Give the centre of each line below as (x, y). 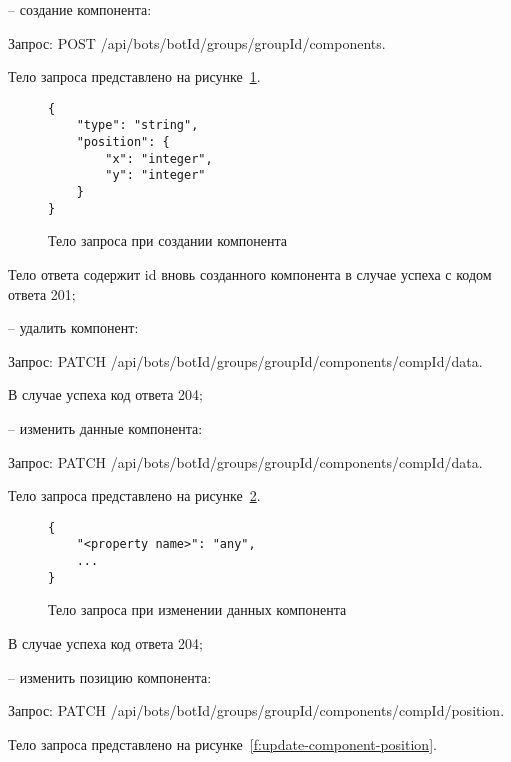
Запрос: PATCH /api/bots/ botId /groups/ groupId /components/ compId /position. (256, 710)
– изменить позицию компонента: (110, 676)
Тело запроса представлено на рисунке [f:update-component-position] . (222, 743)
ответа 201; (42, 293)
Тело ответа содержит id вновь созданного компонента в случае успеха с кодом (250, 273)
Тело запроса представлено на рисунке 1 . (134, 76)
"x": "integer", (159, 158)
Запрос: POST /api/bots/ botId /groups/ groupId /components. (197, 42)
